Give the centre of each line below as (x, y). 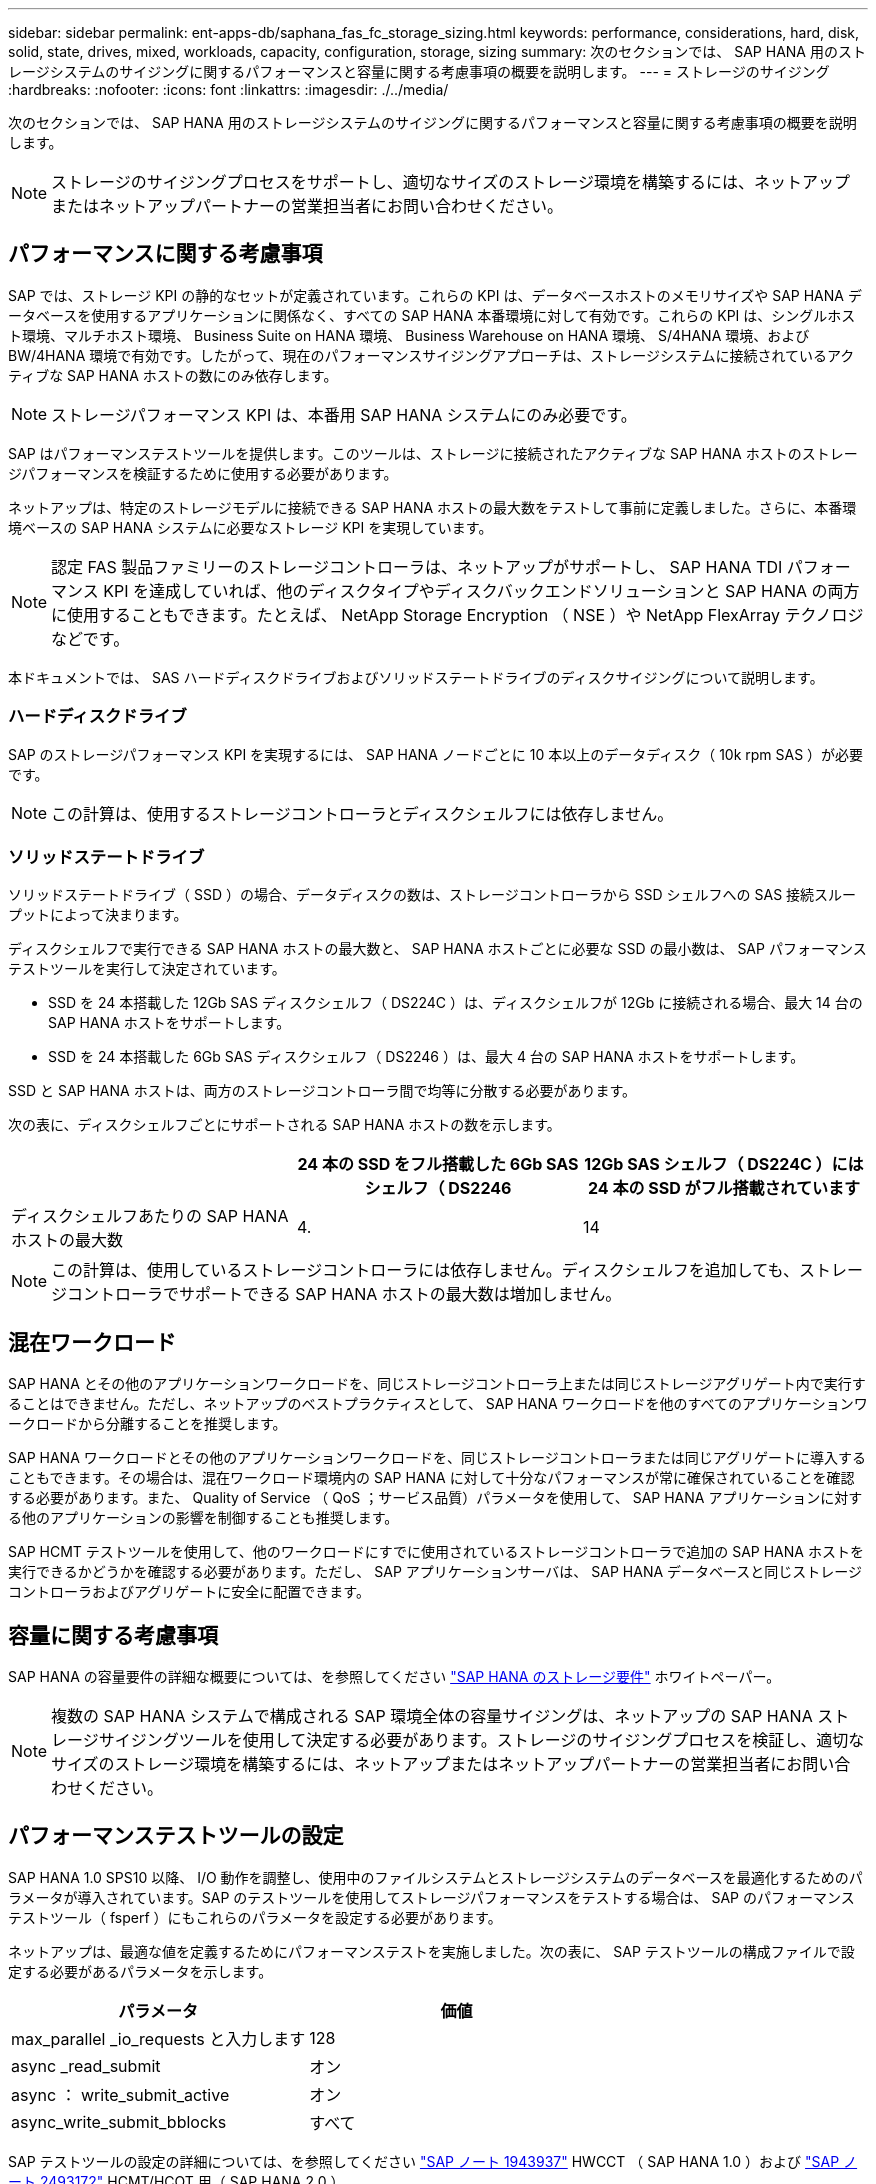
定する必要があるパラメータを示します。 (140, 1971)
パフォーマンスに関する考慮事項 (165, 254)
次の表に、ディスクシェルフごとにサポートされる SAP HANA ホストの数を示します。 (284, 1125)
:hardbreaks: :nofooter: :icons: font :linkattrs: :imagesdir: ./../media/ (228, 89)
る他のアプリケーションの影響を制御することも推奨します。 (203, 1518)
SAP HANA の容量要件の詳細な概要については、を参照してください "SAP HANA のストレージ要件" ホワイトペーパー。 (394, 1677)
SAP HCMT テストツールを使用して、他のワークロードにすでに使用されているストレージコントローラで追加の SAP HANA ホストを (436, 1552)
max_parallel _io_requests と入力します (158, 2038)
